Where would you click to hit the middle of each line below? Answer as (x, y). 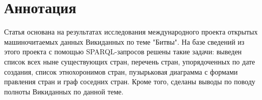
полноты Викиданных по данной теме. (64, 91)
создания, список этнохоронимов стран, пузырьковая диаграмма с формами (121, 71)
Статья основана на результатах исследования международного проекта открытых (131, 32)
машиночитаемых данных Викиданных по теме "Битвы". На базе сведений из (124, 41)
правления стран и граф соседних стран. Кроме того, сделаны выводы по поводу (130, 81)
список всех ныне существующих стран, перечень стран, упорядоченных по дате (130, 61)
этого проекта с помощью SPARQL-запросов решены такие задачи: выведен (123, 52)
